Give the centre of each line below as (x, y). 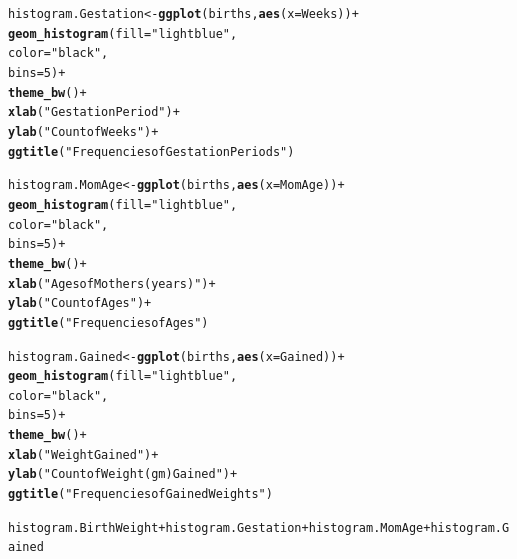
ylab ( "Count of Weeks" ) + (83, 131)
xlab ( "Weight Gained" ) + (83, 454)
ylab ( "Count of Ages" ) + (80, 303)
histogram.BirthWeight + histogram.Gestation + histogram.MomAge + (219, 527)
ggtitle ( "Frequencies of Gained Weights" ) (140, 494)
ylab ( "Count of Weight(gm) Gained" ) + (123, 474)
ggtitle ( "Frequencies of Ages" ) (108, 322)
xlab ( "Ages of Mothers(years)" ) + (112, 283)
